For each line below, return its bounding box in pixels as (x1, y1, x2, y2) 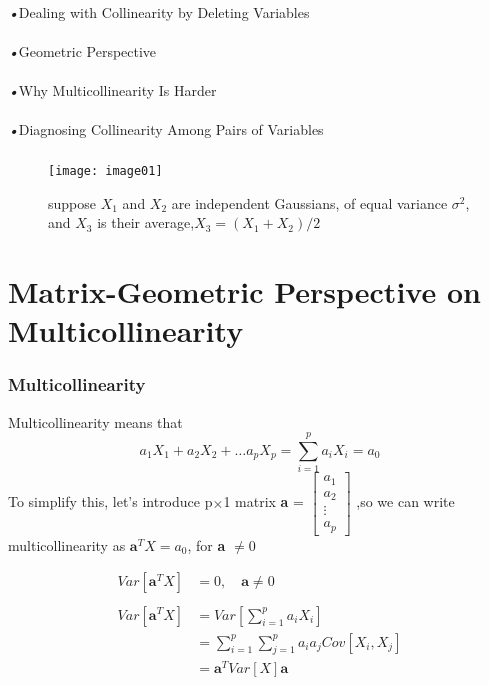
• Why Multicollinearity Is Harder (8, 80, 217, 101)
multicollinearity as (8, 534, 126, 555)
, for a (187, 534, 226, 555)
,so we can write (356, 491, 455, 512)
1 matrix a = (223, 491, 304, 512)
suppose (48, 192, 96, 213)
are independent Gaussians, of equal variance (171, 192, 448, 213)
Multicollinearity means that (8, 411, 183, 432)
